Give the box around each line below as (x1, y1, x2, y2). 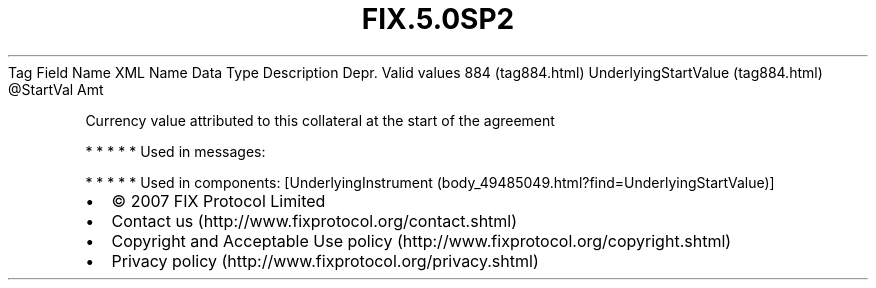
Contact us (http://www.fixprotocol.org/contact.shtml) (111, 210, 518, 231)
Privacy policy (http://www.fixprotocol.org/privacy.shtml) (111, 250, 539, 271)
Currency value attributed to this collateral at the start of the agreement (85, 111, 555, 129)
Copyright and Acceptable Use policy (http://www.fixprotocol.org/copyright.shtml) (111, 230, 732, 251)
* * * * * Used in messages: (85, 142, 266, 160)
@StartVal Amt (8, 80, 104, 98)
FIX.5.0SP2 (361, 2, 515, 36)
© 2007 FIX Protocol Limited (111, 190, 326, 211)
